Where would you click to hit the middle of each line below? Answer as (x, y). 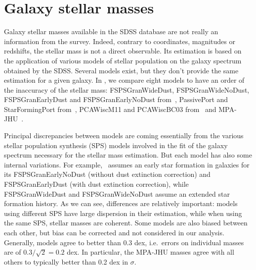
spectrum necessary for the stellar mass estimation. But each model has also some (128, 155)
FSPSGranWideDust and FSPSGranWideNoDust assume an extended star (117, 193)
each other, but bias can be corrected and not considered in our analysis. (114, 232)
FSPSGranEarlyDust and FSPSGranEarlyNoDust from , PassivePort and (116, 99)
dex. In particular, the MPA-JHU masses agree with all (150, 252)
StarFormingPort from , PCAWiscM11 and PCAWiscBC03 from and (110, 109)
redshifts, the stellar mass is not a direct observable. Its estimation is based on (123, 51)
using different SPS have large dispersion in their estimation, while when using (123, 213)
